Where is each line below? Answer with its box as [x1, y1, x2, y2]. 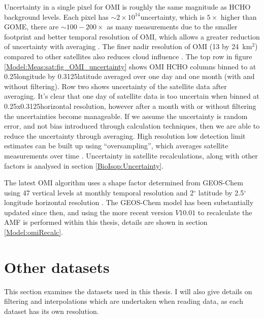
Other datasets [4, 256, 110, 277]
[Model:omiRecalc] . [4, 227, 63, 237]
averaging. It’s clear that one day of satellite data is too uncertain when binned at [4, 91, 259, 101]
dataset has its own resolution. [4, 305, 99, 316]
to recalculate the [197, 207, 252, 217]
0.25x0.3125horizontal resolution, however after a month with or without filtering [4, 100, 256, 111]
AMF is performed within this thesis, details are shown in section [4, 217, 208, 227]
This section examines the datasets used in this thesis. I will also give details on [4, 286, 252, 296]
